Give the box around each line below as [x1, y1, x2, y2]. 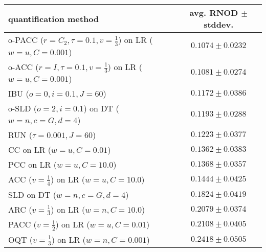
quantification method [8, 12, 99, 25]
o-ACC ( [8, 60, 39, 73]
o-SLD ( [8, 102, 37, 114]
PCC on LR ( [8, 158, 57, 171]
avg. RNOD [189, 7, 238, 18]
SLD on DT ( [8, 188, 57, 200]
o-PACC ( [8, 34, 44, 45]
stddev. [204, 18, 234, 30]
